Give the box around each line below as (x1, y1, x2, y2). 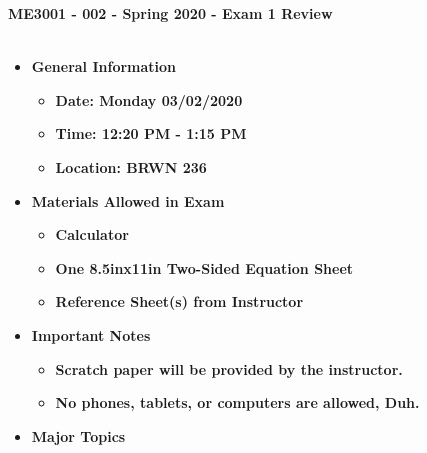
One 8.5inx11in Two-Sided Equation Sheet (55, 257, 354, 278)
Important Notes (31, 324, 151, 345)
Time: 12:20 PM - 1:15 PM (55, 123, 247, 144)
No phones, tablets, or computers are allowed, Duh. (55, 392, 420, 413)
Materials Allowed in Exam (31, 190, 225, 211)
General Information (31, 56, 177, 77)
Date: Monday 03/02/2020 (55, 89, 243, 110)
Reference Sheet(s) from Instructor (55, 291, 304, 312)
